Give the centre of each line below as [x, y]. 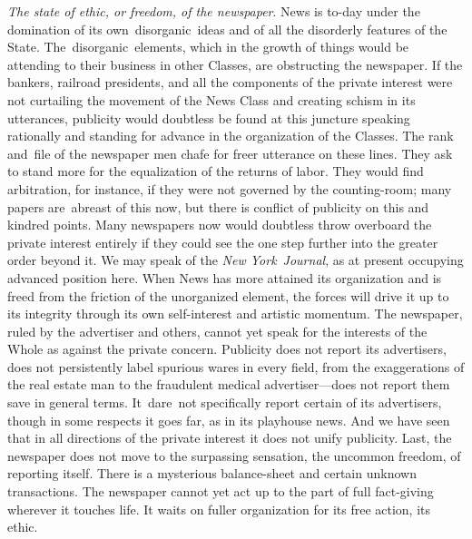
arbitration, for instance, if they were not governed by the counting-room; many [230, 188]
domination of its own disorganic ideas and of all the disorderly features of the [227, 29]
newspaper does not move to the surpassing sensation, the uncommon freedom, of [234, 455]
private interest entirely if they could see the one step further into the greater [223, 242]
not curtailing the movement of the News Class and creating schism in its [211, 99]
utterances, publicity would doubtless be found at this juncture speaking [209, 118]
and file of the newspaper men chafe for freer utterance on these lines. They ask [230, 153]
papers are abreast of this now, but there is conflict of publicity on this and [218, 206]
